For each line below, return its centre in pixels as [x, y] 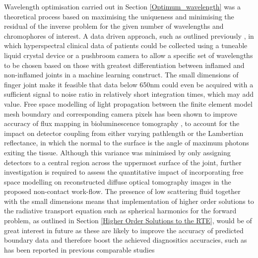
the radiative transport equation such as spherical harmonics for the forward [120, 211]
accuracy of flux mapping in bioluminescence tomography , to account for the [122, 123]
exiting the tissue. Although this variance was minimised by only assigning [117, 152]
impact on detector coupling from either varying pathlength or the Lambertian [124, 133]
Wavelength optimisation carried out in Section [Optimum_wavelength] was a [123, 6]
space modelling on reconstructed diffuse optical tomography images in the [118, 181]
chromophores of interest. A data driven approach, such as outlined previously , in [129, 35]
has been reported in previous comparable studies [79, 249]
